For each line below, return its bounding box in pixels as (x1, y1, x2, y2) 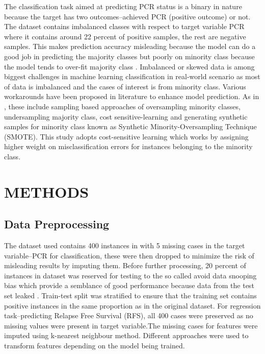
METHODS (4, 181, 89, 202)
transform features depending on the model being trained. (4, 340, 185, 351)
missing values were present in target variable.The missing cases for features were (4, 320, 258, 331)
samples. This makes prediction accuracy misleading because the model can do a (4, 41, 256, 52)
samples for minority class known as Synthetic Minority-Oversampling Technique (4, 121, 257, 132)
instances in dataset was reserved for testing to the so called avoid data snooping (4, 270, 257, 280)
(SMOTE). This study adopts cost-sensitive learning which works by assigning (4, 131, 249, 141)
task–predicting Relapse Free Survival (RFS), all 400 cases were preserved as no (4, 310, 253, 321)
